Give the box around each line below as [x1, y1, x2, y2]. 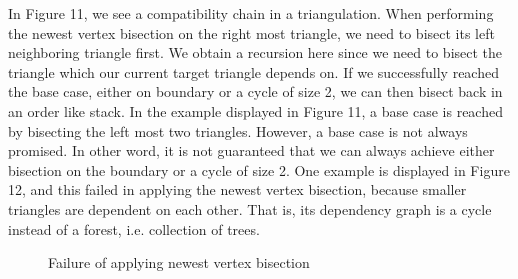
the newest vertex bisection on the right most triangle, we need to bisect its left [8, 22, 495, 43]
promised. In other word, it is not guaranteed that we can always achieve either [8, 140, 495, 161]
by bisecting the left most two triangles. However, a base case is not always [8, 120, 468, 141]
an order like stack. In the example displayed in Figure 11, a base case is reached [8, 100, 503, 121]
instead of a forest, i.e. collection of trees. [8, 218, 260, 239]
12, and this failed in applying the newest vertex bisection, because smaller [8, 179, 467, 200]
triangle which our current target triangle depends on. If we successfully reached [8, 61, 499, 82]
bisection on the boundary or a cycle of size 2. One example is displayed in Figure [8, 159, 510, 180]
